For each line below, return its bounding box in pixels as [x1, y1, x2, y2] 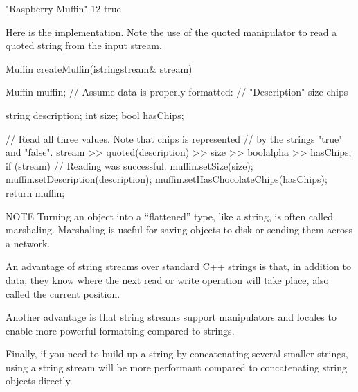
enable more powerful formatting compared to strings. [6, 323, 235, 337]
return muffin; [6, 185, 65, 199]
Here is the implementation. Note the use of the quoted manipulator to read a [6, 24, 337, 39]
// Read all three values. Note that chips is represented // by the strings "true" [6, 131, 343, 145]
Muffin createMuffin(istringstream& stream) [6, 61, 193, 75]
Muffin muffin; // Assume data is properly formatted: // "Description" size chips [6, 84, 348, 99]
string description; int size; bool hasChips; [6, 107, 184, 122]
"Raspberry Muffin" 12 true [6, 1, 121, 15]
